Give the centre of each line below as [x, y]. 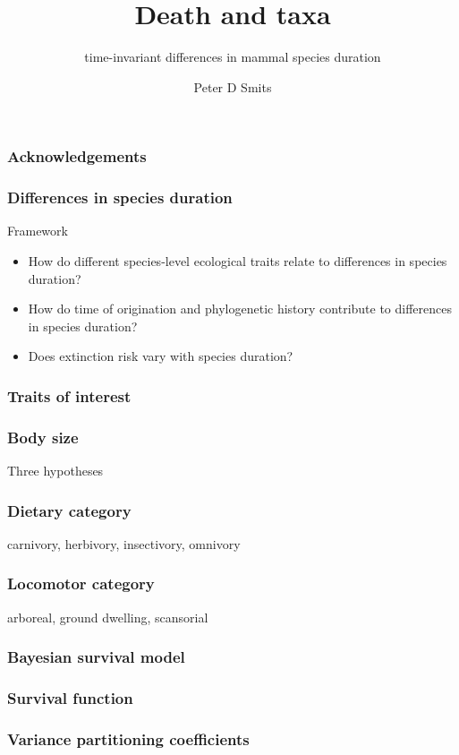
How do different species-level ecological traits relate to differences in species [238, 261]
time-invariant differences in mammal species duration [233, 57]
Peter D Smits [233, 86]
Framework [38, 231]
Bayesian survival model [96, 657]
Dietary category [69, 510]
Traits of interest [69, 395]
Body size [43, 437]
